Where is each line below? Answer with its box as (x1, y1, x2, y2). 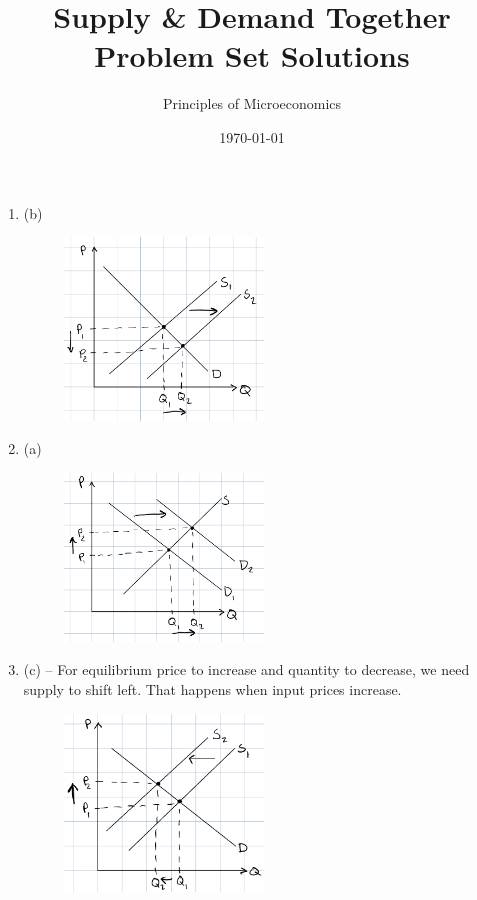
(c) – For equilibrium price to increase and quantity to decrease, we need (23, 659, 470, 680)
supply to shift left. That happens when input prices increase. (23, 679, 402, 700)
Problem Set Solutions (94, 35, 410, 76)
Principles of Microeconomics (162, 93, 342, 114)
